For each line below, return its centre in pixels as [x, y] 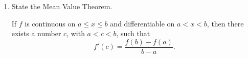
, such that [133, 33]
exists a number [36, 33]
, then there [225, 23]
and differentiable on [142, 23]
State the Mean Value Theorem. [62, 6]
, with [76, 33]
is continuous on [50, 23]
